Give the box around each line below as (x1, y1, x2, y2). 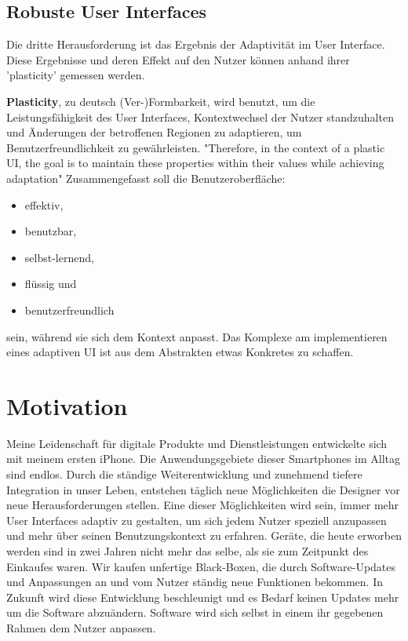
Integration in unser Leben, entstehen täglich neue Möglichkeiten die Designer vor (6, 481, 400, 497)
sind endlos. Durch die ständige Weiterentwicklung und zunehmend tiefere (6, 466, 362, 483)
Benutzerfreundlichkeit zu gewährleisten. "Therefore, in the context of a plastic (6, 139, 385, 155)
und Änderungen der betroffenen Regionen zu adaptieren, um (6, 124, 302, 140)
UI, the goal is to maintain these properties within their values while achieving (6, 155, 384, 171)
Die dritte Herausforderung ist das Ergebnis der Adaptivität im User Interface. (6, 36, 385, 53)
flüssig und (24, 275, 77, 292)
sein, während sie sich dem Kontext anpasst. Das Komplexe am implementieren (6, 328, 388, 344)
